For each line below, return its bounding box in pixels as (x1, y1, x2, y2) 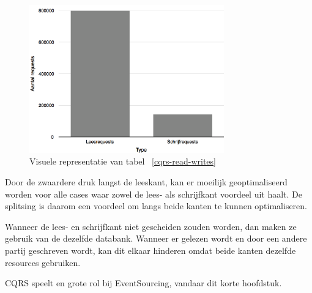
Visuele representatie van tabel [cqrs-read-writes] (29, 155, 216, 168)
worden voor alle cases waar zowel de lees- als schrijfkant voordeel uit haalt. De (5, 187, 303, 200)
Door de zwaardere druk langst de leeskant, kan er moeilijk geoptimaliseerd (5, 176, 288, 188)
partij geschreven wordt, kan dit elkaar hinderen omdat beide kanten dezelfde (5, 244, 296, 257)
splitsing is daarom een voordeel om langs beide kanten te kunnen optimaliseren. (5, 199, 308, 212)
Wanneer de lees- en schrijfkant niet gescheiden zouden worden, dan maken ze (5, 220, 297, 232)
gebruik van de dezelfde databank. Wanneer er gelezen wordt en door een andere (5, 232, 307, 245)
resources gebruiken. (5, 256, 81, 269)
